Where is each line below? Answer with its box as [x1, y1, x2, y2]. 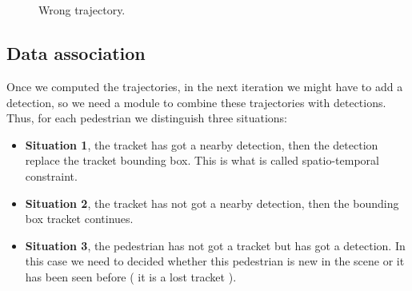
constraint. [25, 167, 78, 184]
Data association [6, 41, 146, 66]
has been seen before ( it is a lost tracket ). [25, 268, 237, 285]
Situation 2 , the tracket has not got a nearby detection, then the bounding [25, 194, 399, 211]
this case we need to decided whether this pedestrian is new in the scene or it [25, 253, 405, 269]
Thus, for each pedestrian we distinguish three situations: [6, 110, 287, 126]
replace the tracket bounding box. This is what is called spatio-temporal [25, 152, 379, 169]
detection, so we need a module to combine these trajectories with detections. [6, 94, 386, 110]
